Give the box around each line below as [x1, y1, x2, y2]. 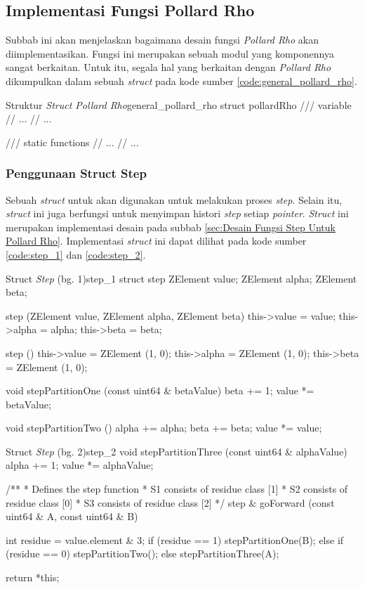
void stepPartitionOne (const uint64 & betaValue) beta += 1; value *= [6, 383, 314, 398]
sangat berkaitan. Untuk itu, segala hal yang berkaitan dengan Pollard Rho [6, 60, 331, 75]
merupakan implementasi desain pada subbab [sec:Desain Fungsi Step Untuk [6, 219, 336, 234]
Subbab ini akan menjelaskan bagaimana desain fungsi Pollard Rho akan [6, 32, 319, 47]
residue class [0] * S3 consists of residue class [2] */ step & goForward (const [6, 495, 335, 510]
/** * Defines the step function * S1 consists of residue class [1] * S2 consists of [6, 481, 348, 496]
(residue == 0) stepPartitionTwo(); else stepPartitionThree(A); [6, 546, 279, 561]
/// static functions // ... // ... [6, 134, 139, 149]
